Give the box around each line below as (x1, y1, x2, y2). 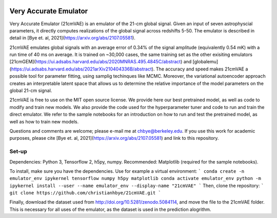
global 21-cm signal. (9, 87, 52, 94)
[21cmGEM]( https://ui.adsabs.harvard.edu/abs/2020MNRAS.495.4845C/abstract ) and (9, 59, 192, 65)
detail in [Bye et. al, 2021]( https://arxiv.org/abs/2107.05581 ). (9, 35, 135, 41)
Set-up (9, 148, 28, 155)
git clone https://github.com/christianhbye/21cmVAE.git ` (9, 190, 162, 196)
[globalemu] (192, 59, 219, 65)
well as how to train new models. (9, 118, 79, 124)
